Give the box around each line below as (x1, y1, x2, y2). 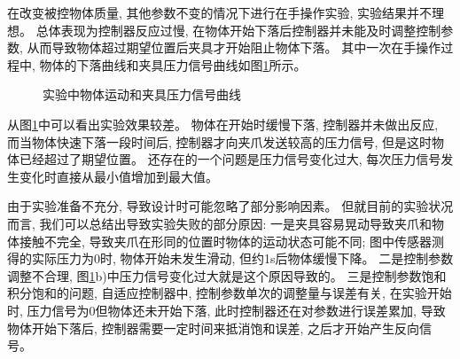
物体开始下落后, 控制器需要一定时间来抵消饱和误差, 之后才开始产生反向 (7, 318, 420, 337)
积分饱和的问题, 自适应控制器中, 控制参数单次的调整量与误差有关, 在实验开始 (7, 284, 452, 302)
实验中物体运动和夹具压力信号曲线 (43, 85, 241, 104)
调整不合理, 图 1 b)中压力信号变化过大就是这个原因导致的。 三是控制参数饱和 (7, 266, 447, 285)
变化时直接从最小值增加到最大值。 (19, 167, 218, 185)
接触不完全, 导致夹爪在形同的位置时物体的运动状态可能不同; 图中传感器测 (19, 231, 445, 250)
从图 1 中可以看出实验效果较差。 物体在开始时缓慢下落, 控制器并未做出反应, (7, 114, 439, 133)
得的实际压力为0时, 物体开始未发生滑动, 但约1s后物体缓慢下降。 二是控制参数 (7, 249, 454, 268)
